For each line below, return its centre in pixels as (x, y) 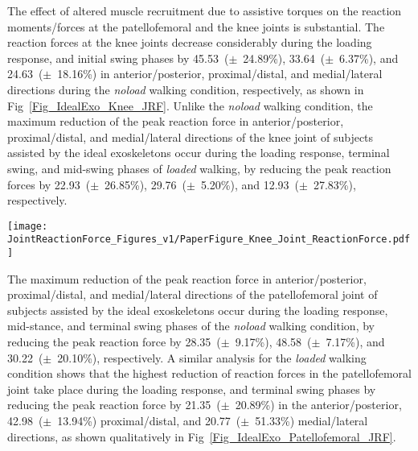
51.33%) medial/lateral (311, 421)
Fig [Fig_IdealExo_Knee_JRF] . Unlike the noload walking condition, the (190, 105)
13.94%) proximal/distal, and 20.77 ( (149, 421)
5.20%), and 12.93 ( (250, 184)
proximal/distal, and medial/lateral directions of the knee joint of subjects (191, 137)
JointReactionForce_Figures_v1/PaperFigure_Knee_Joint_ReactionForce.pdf (209, 240)
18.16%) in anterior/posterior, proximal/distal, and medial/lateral (220, 74)
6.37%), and (369, 58)
